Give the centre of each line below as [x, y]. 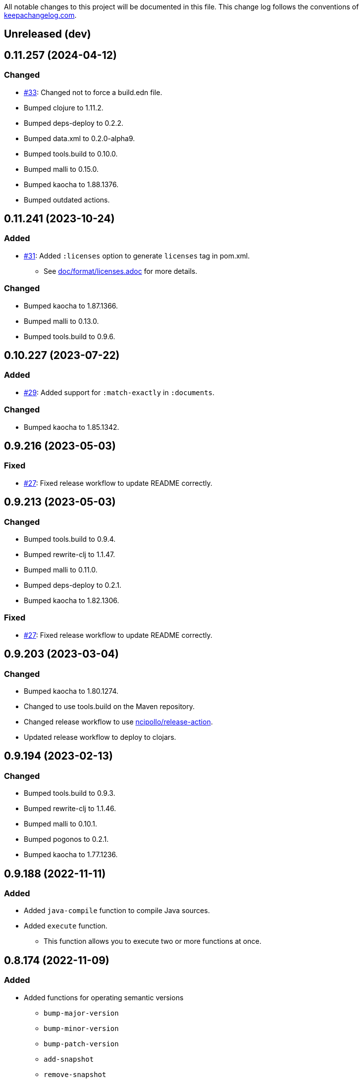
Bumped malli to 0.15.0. [61, 169]
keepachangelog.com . [40, 15]
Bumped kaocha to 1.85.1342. [72, 427]
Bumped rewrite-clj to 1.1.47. [70, 555]
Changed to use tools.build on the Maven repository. [109, 706]
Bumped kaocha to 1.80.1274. [71, 691]
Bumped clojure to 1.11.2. [64, 107]
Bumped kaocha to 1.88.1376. [71, 184]
